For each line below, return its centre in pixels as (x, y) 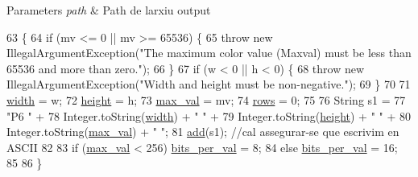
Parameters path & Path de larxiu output (109, 10)
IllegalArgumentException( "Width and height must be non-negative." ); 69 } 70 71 (209, 84)
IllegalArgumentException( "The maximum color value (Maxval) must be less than (209, 53)
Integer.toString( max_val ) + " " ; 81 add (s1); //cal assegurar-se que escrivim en (203, 132)
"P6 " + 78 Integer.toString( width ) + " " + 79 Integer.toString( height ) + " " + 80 (209, 115)
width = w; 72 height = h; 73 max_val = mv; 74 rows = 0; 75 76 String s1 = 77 (206, 99)
